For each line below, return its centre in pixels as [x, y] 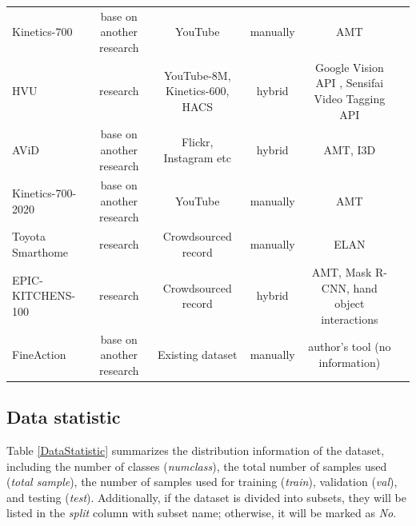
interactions [350, 319]
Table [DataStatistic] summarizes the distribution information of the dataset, [196, 450]
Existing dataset [197, 355]
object [350, 303]
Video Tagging [350, 98]
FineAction [39, 355]
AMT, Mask [342, 271]
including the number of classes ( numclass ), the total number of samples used [197, 466]
